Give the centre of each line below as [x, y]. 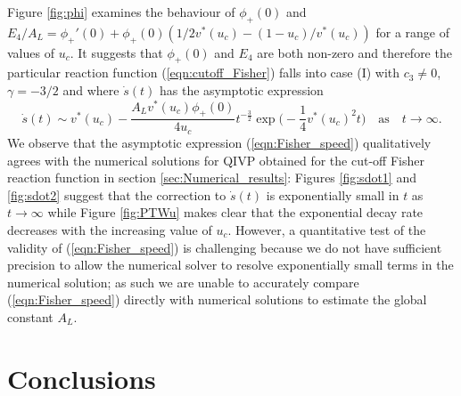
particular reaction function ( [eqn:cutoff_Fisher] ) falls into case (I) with [204, 73]
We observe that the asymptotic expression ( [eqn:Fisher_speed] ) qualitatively [219, 142]
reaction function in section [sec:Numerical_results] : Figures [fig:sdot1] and [212, 178]
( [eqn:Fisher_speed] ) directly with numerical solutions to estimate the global [217, 299]
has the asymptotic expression [241, 89]
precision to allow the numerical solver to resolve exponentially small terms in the [230, 265]
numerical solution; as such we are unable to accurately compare [183, 282]
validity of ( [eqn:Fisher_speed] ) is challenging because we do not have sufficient [225, 247]
